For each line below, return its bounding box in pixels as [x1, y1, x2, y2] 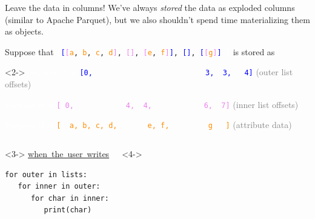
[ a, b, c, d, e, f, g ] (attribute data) [56, 118, 292, 131]
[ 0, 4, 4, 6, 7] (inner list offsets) [56, 98, 299, 110]
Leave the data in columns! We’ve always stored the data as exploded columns [5, 1, 295, 13]
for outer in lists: [5, 170, 88, 179]
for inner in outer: [18, 182, 101, 191]
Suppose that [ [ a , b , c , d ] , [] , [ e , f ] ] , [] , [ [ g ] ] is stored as [5, 45, 275, 58]
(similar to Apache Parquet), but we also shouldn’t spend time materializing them [5, 13, 310, 25]
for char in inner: [30, 194, 109, 203]
